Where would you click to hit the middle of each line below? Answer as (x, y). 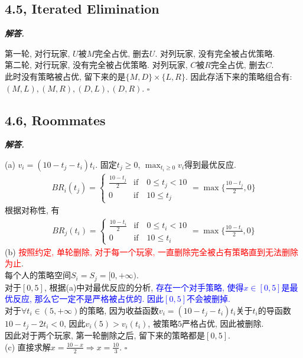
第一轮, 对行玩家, (38, 53)
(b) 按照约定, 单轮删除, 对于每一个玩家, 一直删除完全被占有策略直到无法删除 (152, 251)
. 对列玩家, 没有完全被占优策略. (215, 53)
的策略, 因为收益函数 (119, 310)
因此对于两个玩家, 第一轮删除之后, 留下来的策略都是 (105, 335)
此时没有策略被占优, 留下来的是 (65, 76)
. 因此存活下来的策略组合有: (239, 76)
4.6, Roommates (55, 120)
